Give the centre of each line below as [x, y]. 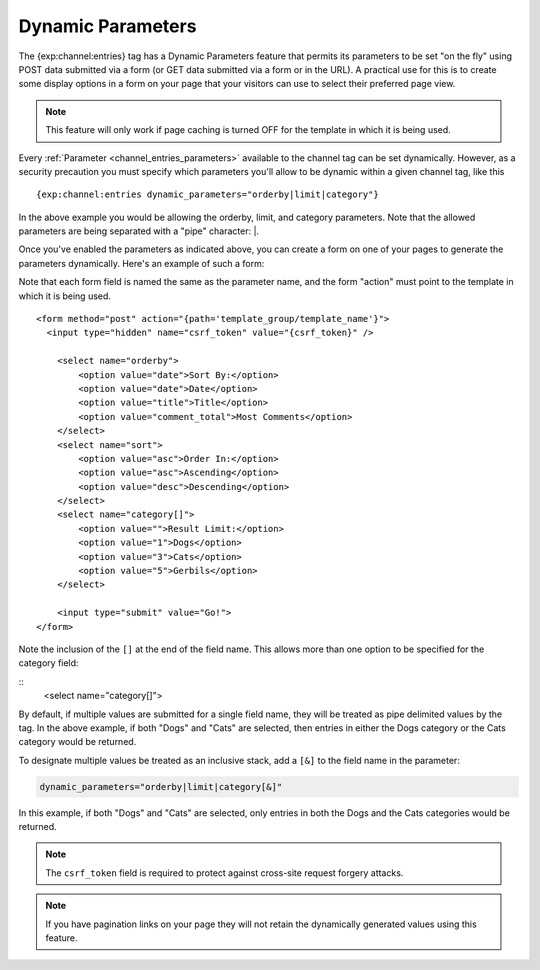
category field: [48, 663]
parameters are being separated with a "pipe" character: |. [139, 231]
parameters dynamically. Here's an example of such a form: [141, 263]
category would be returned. [77, 742]
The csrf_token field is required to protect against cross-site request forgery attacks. [224, 872]
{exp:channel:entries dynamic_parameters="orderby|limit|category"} [207, 194]
